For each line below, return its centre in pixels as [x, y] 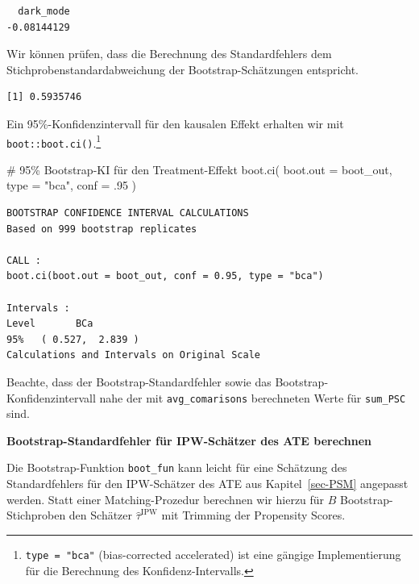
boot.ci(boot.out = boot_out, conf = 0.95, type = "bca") [165, 276]
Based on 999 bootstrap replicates [102, 229]
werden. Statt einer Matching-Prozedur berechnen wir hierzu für [166, 499]
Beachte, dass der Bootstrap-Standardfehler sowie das [139, 382]
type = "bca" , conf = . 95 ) [72, 185]
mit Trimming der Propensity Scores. [253, 515]
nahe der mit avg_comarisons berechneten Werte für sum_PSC [253, 397]
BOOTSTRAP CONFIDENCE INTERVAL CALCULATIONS [128, 213]
